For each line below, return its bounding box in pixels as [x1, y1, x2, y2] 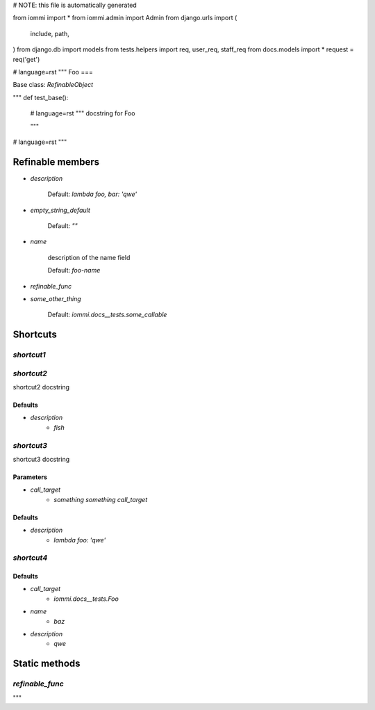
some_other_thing [30, 294, 81, 302]
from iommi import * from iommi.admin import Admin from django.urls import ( [12, 14, 237, 22]
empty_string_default [30, 206, 90, 214]
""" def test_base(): [12, 93, 69, 102]
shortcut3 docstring [12, 455, 70, 463]
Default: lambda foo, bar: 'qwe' [47, 190, 137, 198]
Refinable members [12, 156, 100, 168]
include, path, [30, 29, 69, 38]
